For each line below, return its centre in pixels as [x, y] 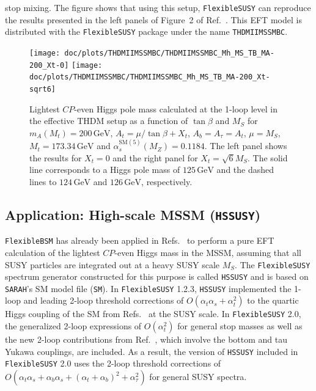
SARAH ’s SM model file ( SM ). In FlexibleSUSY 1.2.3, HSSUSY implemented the [148, 288]
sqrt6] [42, 89]
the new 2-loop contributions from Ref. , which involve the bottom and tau [146, 339]
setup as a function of [147, 121]
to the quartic [273, 300]
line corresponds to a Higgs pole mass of [105, 170]
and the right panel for [155, 157]
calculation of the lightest [53, 252]
